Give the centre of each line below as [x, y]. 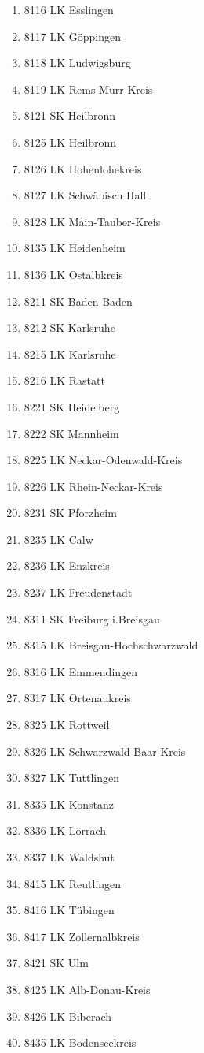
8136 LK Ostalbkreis [73, 274]
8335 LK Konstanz [69, 804]
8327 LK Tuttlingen [71, 778]
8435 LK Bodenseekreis [80, 1042]
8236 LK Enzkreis [67, 566]
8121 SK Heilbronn [70, 115]
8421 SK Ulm [56, 963]
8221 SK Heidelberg [72, 406]
